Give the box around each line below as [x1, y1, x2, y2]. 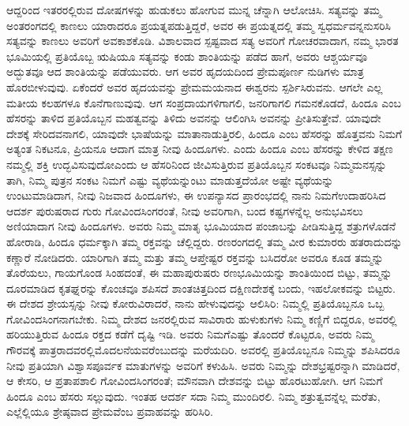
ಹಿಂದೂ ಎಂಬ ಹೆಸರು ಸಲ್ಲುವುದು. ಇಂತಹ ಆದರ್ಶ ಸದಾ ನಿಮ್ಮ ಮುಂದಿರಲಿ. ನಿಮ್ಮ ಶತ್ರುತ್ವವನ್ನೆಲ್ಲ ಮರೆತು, [6, 387, 381, 404]
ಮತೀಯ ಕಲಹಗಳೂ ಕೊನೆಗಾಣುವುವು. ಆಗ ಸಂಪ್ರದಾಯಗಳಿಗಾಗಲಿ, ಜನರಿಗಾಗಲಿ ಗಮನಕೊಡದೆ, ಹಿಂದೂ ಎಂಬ [6, 94, 402, 110]
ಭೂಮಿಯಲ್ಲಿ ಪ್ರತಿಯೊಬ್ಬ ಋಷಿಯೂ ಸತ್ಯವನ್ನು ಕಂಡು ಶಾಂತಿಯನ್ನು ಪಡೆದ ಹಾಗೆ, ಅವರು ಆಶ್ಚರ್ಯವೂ [6, 47, 368, 64]
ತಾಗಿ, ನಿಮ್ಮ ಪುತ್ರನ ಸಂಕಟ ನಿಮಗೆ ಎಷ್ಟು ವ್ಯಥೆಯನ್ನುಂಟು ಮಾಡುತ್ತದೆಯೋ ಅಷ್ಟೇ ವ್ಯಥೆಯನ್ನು [6, 171, 334, 188]
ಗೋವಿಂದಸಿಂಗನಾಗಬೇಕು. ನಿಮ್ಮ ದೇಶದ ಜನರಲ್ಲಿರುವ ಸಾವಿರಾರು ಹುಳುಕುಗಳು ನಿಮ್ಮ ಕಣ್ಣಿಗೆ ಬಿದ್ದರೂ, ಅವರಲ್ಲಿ [6, 310, 397, 327]
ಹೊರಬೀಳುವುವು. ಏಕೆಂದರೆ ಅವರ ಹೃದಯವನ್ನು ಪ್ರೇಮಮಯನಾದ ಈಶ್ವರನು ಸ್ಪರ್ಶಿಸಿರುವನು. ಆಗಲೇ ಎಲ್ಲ [6, 78, 383, 95]
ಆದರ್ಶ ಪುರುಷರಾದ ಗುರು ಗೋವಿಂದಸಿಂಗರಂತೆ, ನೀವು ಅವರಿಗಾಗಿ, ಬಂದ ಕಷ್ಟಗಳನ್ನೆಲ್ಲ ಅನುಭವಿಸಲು [6, 202, 363, 219]
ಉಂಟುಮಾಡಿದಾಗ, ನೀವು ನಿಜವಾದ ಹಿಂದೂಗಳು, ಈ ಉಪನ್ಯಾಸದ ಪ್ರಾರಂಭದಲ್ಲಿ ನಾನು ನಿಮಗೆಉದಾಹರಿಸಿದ [6, 187, 386, 204]
